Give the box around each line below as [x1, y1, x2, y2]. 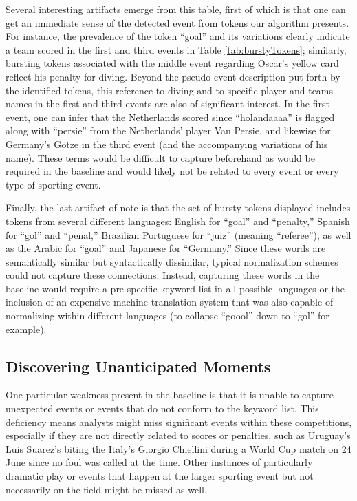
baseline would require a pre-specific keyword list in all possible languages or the [6, 281, 345, 295]
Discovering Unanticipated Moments [6, 355, 271, 376]
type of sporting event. [6, 177, 101, 191]
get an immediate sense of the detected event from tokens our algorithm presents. [6, 15, 349, 30]
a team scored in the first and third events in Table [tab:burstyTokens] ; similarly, [6, 42, 347, 56]
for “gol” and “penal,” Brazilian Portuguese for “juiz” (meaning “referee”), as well [6, 227, 351, 242]
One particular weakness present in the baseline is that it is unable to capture [6, 387, 334, 402]
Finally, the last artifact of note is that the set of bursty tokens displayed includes [6, 200, 351, 215]
